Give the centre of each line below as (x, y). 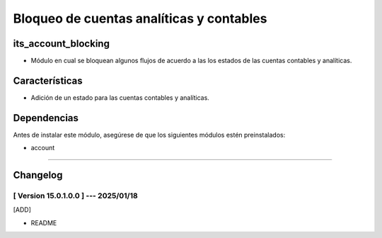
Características (48, 80)
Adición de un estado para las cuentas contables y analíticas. (120, 97)
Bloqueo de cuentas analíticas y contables (140, 18)
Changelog (38, 175)
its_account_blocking (61, 44)
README (44, 222)
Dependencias (46, 118)
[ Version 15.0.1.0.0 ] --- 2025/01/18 (75, 196)
